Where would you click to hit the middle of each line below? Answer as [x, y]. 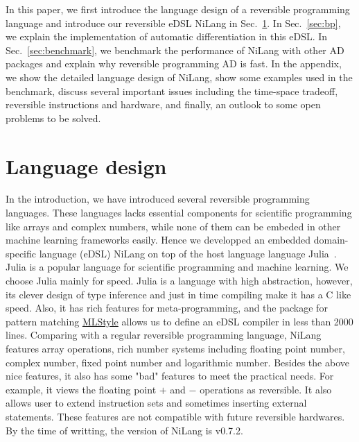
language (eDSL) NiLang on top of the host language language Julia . [188, 253]
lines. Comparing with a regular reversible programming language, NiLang [164, 335]
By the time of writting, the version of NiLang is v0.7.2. [124, 430]
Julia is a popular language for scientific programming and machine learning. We [177, 267]
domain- [331, 240]
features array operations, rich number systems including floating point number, [175, 348]
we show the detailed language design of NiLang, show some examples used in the [179, 77]
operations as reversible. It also [266, 389]
